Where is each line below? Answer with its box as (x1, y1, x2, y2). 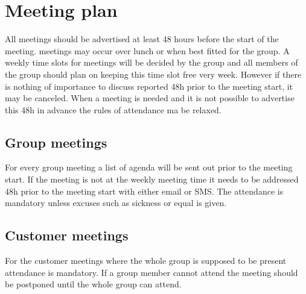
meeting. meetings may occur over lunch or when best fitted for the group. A (5, 44, 290, 57)
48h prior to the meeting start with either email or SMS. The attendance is (5, 184, 284, 197)
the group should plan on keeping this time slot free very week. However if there (5, 67, 302, 80)
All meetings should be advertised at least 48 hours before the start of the (5, 33, 279, 45)
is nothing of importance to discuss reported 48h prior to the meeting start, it (5, 80, 293, 92)
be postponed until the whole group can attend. (5, 278, 182, 290)
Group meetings (5, 133, 107, 151)
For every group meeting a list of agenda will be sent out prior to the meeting (5, 161, 293, 174)
